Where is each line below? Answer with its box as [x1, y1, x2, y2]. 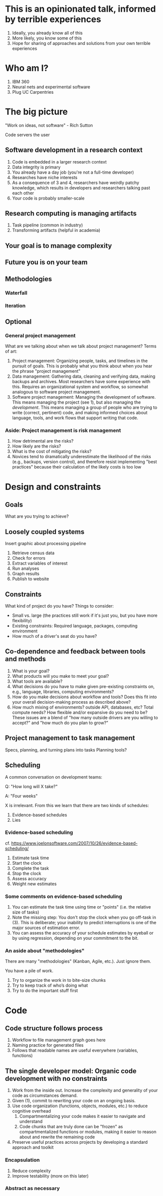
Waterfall [5, 289, 28, 296]
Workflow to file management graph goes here [12, 1037, 106, 1043]
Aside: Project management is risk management [5, 427, 121, 434]
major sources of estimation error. [12, 925, 80, 931]
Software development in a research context [5, 146, 143, 154]
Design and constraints [5, 481, 101, 492]
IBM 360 [12, 79, 30, 84]
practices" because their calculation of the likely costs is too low [12, 464, 142, 470]
